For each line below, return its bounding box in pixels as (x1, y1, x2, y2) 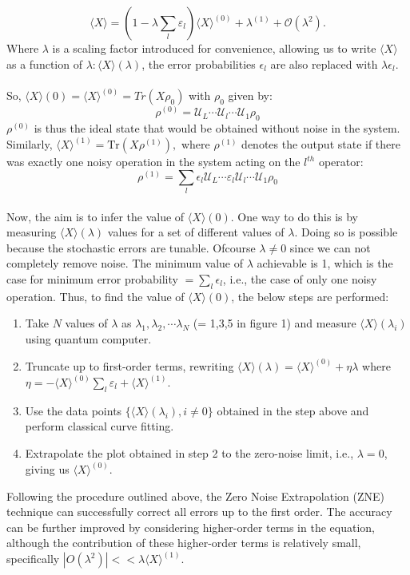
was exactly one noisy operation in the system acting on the (6, 153, 301, 170)
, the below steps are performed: (231, 287, 389, 304)
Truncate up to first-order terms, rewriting (25, 357, 234, 374)
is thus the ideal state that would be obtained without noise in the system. (34, 120, 400, 137)
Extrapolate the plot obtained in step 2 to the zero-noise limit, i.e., (25, 445, 354, 461)
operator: (318, 153, 364, 170)
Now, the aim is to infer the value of (6, 208, 185, 224)
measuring (6, 224, 57, 240)
